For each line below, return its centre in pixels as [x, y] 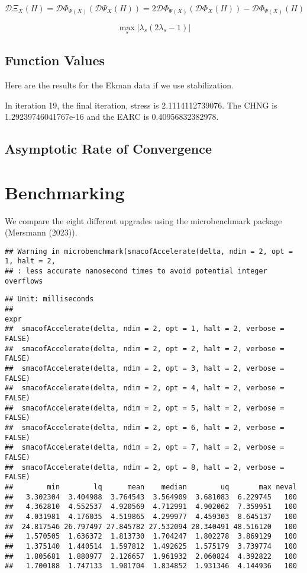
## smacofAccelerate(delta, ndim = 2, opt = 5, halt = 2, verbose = [145, 408]
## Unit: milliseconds [49, 299]
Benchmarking [65, 192]
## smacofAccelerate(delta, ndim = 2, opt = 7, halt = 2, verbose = [145, 448]
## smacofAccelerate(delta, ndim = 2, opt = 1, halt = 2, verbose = [145, 329]
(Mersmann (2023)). [41, 232]
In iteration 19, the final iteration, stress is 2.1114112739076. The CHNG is [141, 105]
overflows [24, 281]
